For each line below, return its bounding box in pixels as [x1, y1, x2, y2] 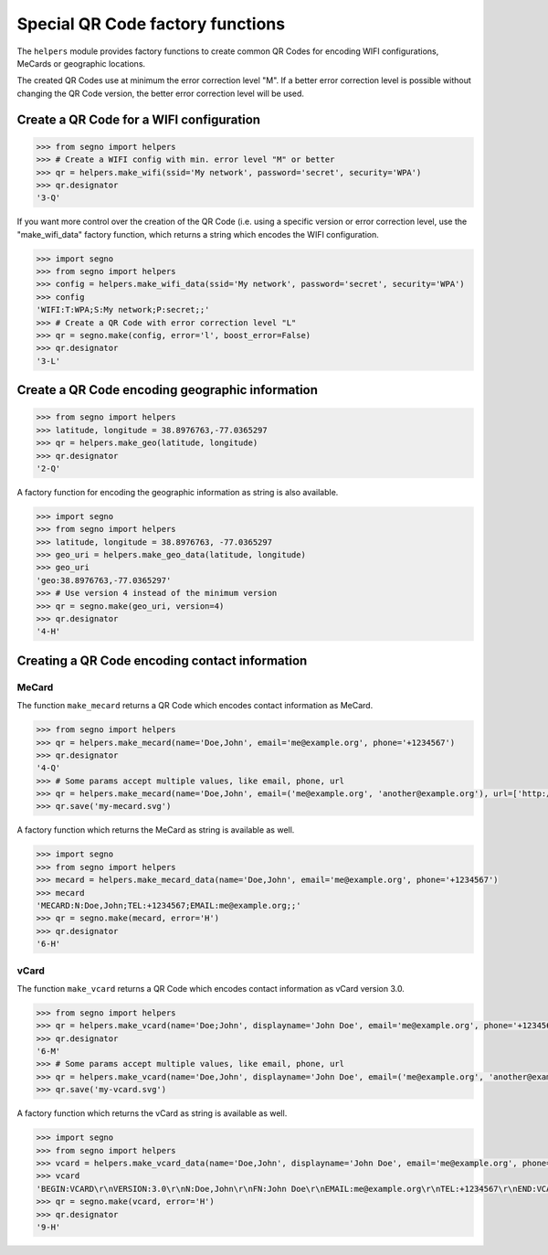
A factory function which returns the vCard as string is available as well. [16, 1108, 288, 1119]
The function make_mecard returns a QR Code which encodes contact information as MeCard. [16, 700, 374, 711]
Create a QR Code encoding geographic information [16, 382, 319, 398]
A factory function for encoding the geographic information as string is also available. [16, 486, 339, 497]
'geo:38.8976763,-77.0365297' [36, 575, 172, 585]
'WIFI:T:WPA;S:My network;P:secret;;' [36, 304, 210, 315]
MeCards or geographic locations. [16, 58, 146, 69]
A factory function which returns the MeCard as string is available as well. [16, 824, 295, 835]
